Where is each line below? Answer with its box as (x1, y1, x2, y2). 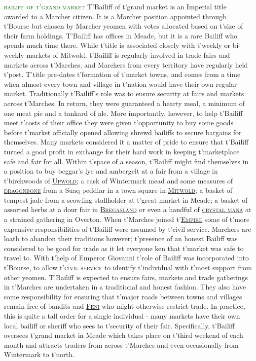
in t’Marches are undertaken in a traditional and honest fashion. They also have (4, 282, 246, 292)
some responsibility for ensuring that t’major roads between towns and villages (4, 291, 242, 301)
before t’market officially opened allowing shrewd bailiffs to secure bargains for (4, 127, 242, 137)
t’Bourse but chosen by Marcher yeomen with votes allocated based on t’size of (4, 21, 243, 31)
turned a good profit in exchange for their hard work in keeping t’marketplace (4, 146, 240, 156)
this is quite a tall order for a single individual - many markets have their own (4, 311, 240, 321)
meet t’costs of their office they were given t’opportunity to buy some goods (4, 117, 234, 128)
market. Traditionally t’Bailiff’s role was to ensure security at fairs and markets (4, 88, 244, 99)
